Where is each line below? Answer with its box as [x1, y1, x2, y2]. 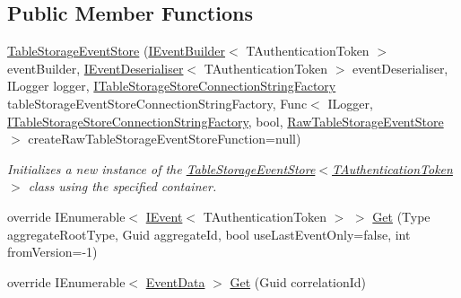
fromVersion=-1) [7, 242, 98, 261]
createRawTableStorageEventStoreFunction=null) [28, 129, 301, 148]
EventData [145, 272, 205, 291]
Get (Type [372, 206, 431, 225]
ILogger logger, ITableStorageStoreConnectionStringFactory [7, 76, 336, 95]
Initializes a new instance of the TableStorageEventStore [7, 159, 316, 178]
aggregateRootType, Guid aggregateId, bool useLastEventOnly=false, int [7, 224, 411, 243]
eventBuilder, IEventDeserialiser [7, 58, 184, 77]
